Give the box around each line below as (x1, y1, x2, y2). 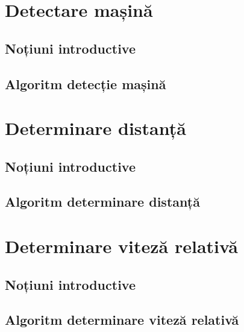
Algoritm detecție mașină (5, 74, 166, 93)
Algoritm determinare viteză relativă (5, 310, 239, 329)
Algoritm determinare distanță (5, 192, 200, 211)
